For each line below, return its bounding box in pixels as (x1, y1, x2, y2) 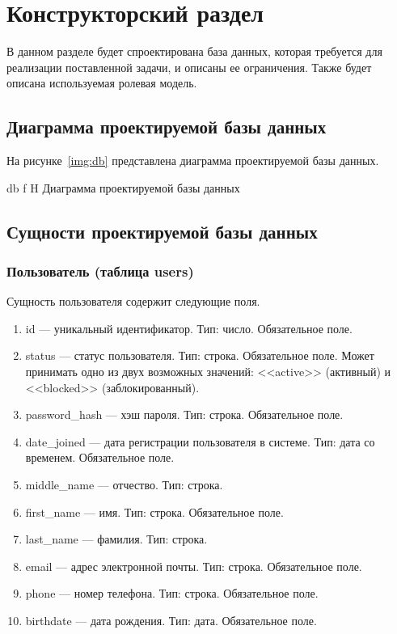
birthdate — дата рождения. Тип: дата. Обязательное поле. (25, 612, 317, 629)
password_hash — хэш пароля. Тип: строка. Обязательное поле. (25, 406, 344, 423)
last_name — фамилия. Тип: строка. (25, 530, 208, 547)
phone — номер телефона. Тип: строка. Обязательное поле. (25, 585, 319, 602)
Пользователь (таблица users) (6, 261, 194, 281)
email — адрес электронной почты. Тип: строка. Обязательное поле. (25, 557, 362, 574)
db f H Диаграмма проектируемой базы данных (6, 179, 240, 196)
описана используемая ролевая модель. (6, 74, 197, 91)
